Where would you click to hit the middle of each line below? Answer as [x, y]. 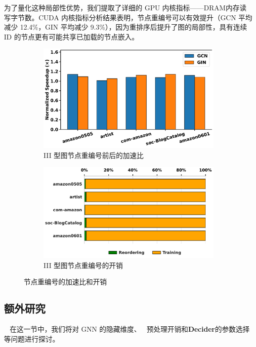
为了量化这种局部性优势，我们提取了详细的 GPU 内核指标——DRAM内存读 [125, 7]
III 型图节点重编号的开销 [83, 265]
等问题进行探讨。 [32, 338]
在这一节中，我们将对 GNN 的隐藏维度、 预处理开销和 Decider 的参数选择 [129, 329]
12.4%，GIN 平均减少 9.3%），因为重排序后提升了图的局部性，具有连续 [133, 27]
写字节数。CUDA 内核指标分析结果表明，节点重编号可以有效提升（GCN [120, 17]
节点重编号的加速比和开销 [65, 282]
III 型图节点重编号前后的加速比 [94, 155]
